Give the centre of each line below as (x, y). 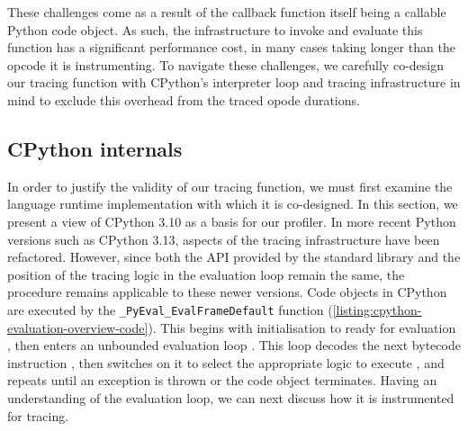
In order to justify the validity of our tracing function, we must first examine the (230, 186)
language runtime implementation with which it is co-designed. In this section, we (233, 204)
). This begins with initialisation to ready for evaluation (302, 327)
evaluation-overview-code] (78, 327)
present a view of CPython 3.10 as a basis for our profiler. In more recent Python (232, 221)
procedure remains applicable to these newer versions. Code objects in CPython (227, 292)
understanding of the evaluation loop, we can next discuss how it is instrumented (231, 397)
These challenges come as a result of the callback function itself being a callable (227, 12)
